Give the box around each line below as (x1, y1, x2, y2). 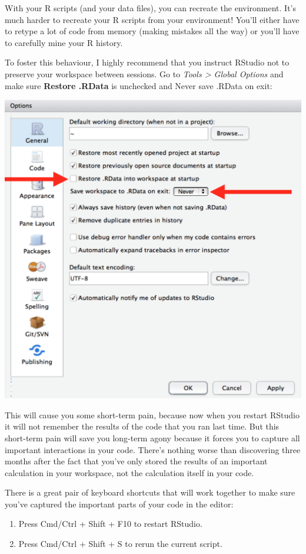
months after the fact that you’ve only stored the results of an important (5, 455, 268, 467)
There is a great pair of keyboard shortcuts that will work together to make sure (5, 486, 295, 499)
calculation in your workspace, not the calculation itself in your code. (5, 466, 254, 478)
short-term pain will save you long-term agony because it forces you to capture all (5, 431, 300, 444)
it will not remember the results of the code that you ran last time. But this (5, 420, 280, 432)
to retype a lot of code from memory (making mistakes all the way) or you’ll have (5, 25, 300, 37)
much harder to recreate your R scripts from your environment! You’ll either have (5, 13, 300, 25)
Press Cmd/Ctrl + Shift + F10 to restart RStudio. (18, 517, 202, 530)
